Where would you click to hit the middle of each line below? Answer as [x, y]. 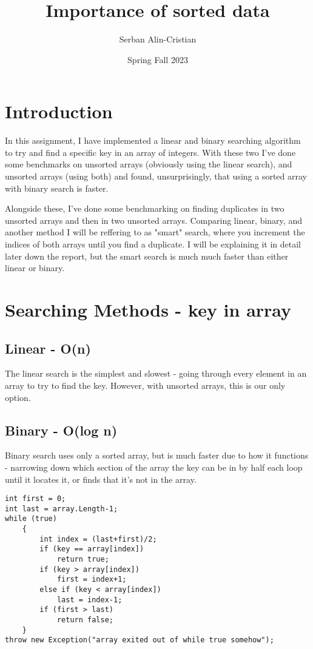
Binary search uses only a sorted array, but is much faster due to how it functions [157, 455]
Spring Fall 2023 [158, 59]
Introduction [59, 111]
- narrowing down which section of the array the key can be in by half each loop [154, 467]
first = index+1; [92, 580]
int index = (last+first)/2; [98, 539]
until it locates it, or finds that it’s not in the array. [101, 479]
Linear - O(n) [48, 348]
